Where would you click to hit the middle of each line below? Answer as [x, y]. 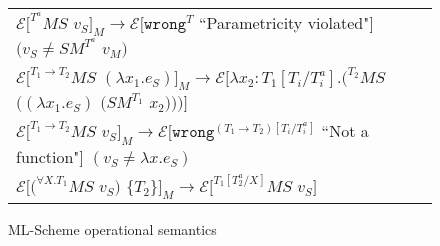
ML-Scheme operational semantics [112, 228]
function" [48, 156]
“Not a [345, 131]
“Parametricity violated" [284, 22]
